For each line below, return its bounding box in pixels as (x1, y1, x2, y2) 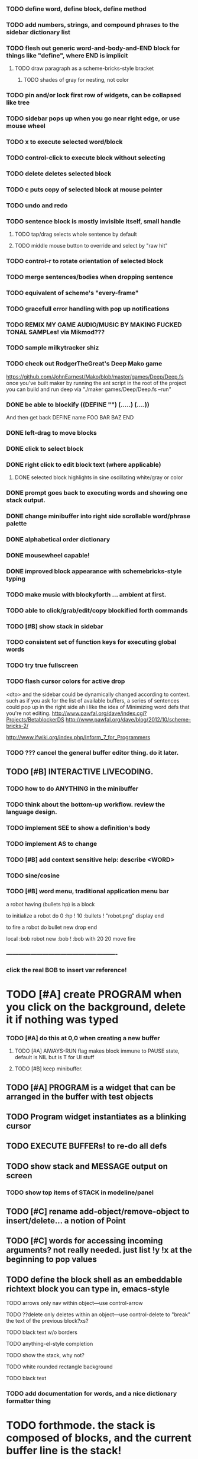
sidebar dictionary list (6, 28, 71, 36)
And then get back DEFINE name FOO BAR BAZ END (6, 414, 134, 421)
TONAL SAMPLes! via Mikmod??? (6, 328, 105, 336)
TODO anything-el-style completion (6, 1341, 93, 1348)
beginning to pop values (6, 1255, 98, 1265)
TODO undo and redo (6, 201, 68, 209)
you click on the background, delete (6, 1000, 186, 1014)
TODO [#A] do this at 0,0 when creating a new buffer (6, 1034, 160, 1042)
